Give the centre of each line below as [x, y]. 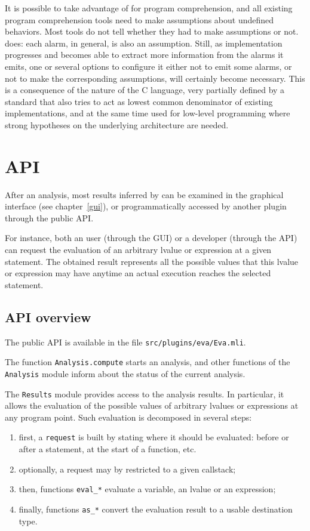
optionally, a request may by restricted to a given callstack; [127, 469]
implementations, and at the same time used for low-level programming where [148, 113]
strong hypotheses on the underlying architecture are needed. [117, 124]
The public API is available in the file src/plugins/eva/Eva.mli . [125, 342]
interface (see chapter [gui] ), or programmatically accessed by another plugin [146, 206]
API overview [48, 317]
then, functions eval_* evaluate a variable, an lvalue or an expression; [147, 489]
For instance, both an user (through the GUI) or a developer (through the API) [151, 238]
